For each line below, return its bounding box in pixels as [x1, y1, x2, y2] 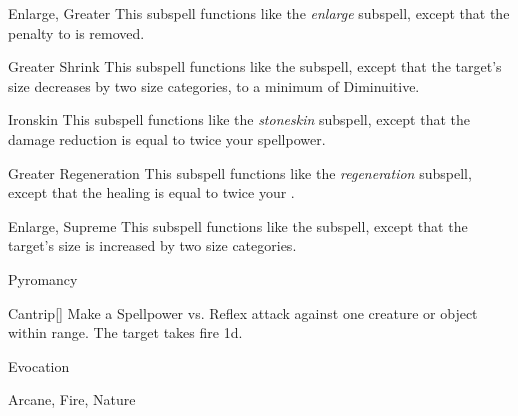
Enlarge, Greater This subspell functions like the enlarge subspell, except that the [8, 3, 510, 23]
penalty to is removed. [8, 22, 145, 43]
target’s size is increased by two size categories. [8, 235, 297, 256]
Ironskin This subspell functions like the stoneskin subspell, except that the [8, 109, 471, 130]
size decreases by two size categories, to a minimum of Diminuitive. [8, 75, 420, 96]
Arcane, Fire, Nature [8, 389, 136, 410]
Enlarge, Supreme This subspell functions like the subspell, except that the [8, 215, 468, 236]
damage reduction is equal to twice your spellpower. [8, 128, 326, 149]
